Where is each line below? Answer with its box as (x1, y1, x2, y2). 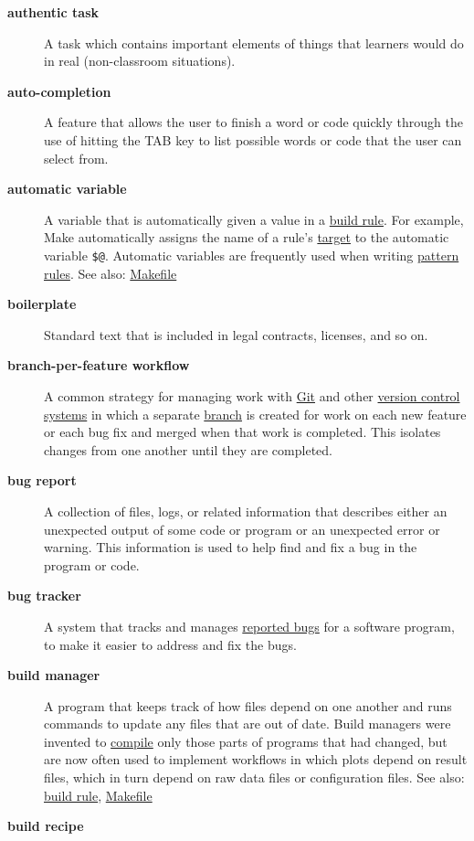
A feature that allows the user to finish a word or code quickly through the (44, 112, 463, 132)
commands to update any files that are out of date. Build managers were (44, 714, 451, 733)
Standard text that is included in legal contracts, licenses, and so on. (44, 325, 428, 344)
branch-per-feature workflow (7, 356, 190, 375)
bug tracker (7, 586, 81, 605)
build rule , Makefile (44, 785, 153, 804)
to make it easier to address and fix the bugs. (44, 634, 297, 654)
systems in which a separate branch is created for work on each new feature (44, 404, 467, 423)
